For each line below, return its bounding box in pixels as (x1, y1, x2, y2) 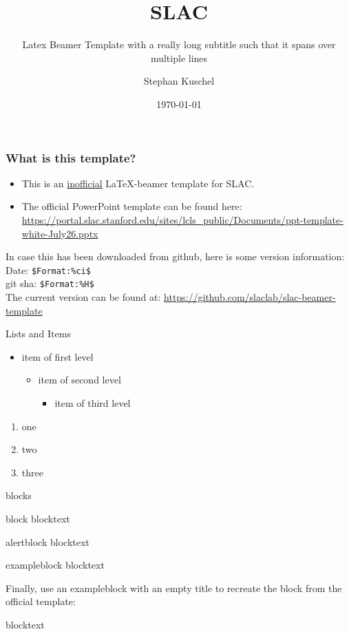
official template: (6, 594, 76, 609)
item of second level (38, 372, 121, 387)
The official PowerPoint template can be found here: (21, 199, 242, 213)
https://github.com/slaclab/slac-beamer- (164, 290, 336, 304)
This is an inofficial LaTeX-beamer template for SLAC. (21, 176, 255, 190)
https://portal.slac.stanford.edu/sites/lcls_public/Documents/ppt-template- (21, 212, 343, 226)
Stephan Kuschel (143, 74, 215, 88)
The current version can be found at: (6, 290, 161, 304)
